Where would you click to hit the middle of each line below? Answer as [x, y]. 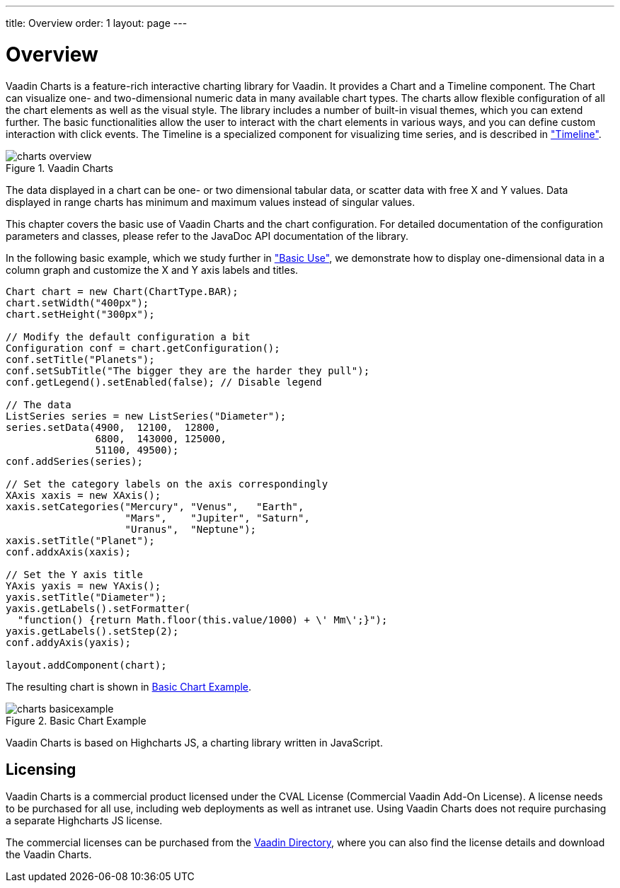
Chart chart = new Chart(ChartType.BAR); [122, 291]
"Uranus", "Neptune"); [191, 529]
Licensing [41, 769]
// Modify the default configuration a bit [128, 336]
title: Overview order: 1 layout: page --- [97, 23]
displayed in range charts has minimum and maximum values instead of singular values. [211, 202]
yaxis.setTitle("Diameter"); [86, 597]
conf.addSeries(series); [74, 461]
